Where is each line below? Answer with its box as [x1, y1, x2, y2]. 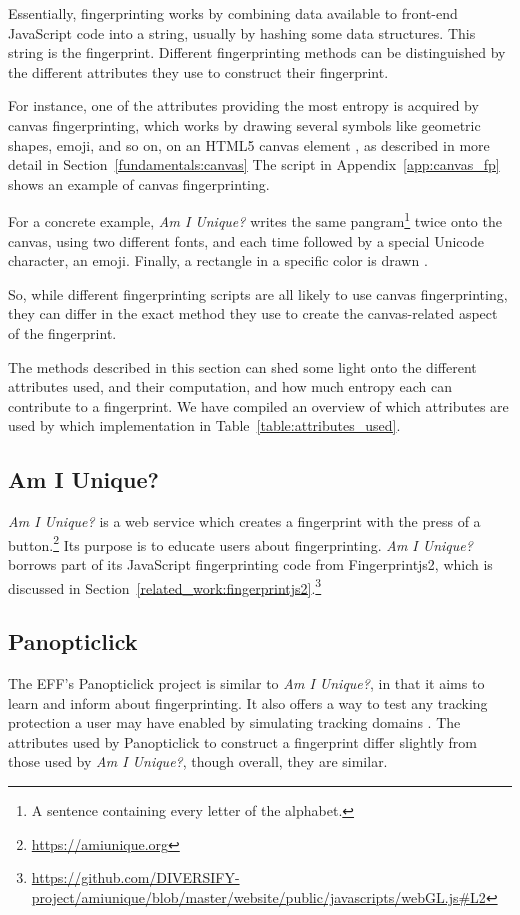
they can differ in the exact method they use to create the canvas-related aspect [8, 303, 498, 324]
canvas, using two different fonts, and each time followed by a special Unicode [8, 230, 484, 251]
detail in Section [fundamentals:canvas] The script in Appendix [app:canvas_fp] [8, 154, 500, 175]
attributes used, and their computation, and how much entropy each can [8, 376, 453, 397]
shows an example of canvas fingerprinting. [8, 173, 270, 194]
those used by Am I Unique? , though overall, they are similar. [8, 751, 388, 772]
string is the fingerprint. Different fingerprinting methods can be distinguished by [8, 42, 506, 63]
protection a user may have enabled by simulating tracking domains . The [8, 712, 461, 733]
